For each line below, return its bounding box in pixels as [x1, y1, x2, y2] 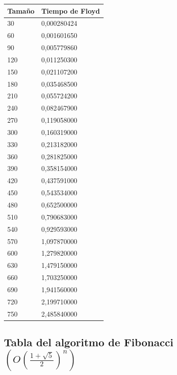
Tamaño [7, 5, 35, 16]
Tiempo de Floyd [41, 5, 100, 16]
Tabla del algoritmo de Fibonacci [4, 335, 174, 350]
